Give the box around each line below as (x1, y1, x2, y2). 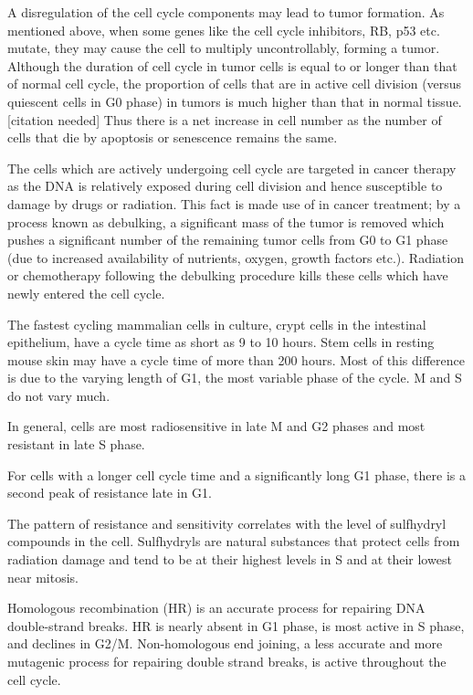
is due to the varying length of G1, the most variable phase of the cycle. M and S (7, 368, 462, 387)
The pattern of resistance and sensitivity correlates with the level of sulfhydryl (7, 513, 447, 532)
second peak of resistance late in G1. (7, 483, 212, 502)
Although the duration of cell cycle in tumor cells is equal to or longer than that (7, 56, 457, 75)
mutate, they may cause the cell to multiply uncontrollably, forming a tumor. (7, 38, 440, 58)
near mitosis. (7, 567, 79, 586)
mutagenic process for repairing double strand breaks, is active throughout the (7, 652, 447, 670)
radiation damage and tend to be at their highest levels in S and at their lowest (7, 550, 452, 569)
